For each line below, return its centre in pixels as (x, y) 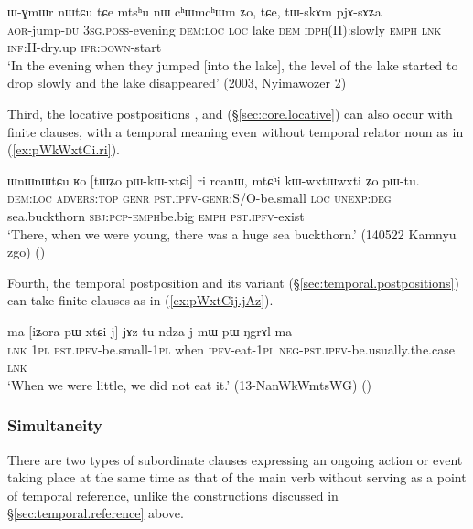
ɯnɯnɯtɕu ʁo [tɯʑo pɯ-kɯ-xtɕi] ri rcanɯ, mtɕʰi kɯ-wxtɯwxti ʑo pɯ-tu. (214, 180)
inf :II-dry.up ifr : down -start (85, 47)
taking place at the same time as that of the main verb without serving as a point (237, 477)
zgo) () (27, 252)
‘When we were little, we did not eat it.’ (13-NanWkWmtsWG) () (190, 384)
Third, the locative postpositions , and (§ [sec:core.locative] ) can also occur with (230, 113)
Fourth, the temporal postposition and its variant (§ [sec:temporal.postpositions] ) (233, 282)
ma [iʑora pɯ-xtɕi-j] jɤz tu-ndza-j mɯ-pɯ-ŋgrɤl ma (150, 330)
